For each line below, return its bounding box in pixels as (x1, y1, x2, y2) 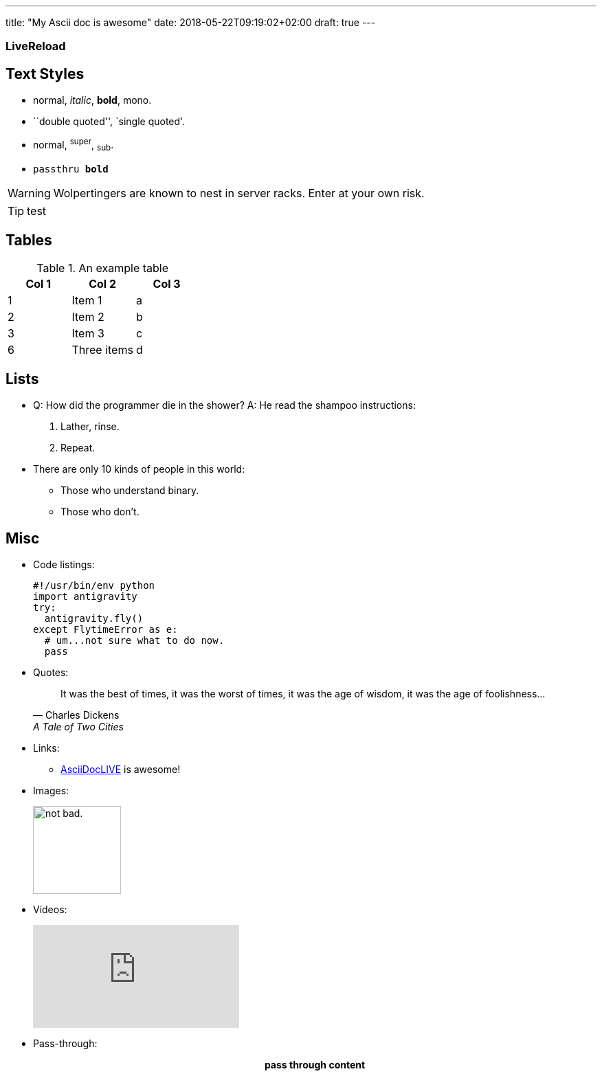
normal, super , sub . (33, 137, 114, 153)
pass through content (264, 1059, 366, 1071)
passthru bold (33, 163, 109, 175)
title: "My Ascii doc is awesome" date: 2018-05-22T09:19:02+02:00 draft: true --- (5, 16, 376, 28)
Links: (33, 742, 60, 754)
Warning (8, 186, 51, 200)
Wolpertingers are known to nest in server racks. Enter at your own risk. (53, 186, 425, 200)
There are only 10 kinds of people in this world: (33, 463, 245, 475)
